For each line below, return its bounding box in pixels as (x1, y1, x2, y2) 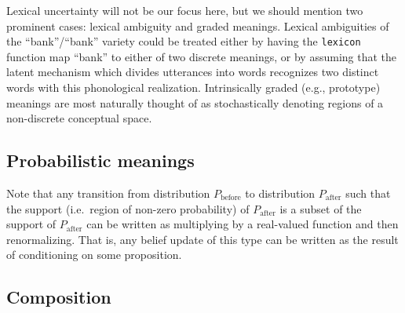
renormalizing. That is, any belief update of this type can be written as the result (6, 231, 399, 247)
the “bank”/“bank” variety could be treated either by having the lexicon (6, 33, 361, 49)
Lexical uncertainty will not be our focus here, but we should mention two (6, 2, 363, 18)
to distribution (245, 185, 316, 202)
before (220, 194, 241, 202)
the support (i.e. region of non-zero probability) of (6, 200, 250, 217)
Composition (6, 285, 111, 309)
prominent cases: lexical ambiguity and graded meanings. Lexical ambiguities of (6, 17, 389, 34)
